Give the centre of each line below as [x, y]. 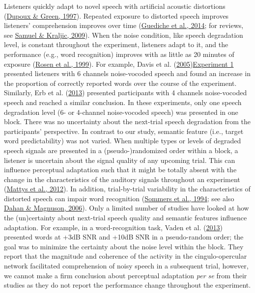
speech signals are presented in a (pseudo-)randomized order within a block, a [121, 150]
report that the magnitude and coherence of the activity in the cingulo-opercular [126, 256]
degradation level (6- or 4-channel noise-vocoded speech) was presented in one [121, 112]
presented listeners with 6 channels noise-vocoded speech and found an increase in [127, 73]
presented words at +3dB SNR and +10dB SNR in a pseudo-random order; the [124, 237]
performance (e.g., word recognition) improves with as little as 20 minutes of [119, 54]
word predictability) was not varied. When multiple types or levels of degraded [123, 141]
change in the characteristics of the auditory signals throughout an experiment [122, 179]
